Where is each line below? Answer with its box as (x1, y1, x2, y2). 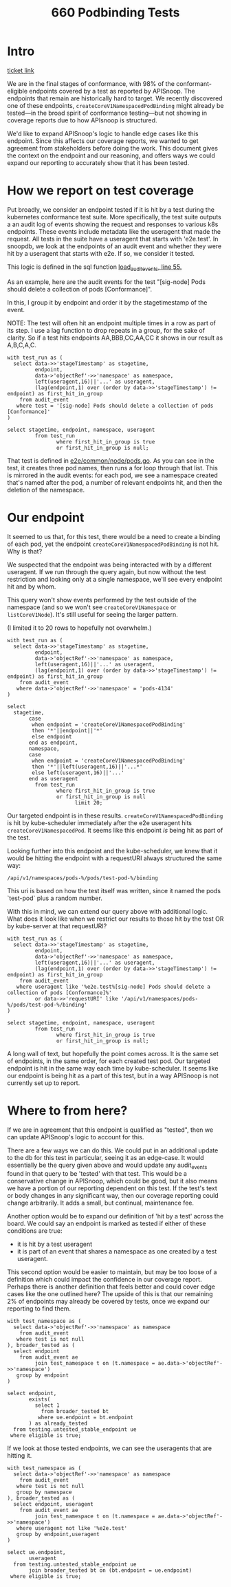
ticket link (7, 66, 34, 74)
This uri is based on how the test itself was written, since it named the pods (7, 886, 221, 895)
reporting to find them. (7, 1304, 71, 1313)
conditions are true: (7, 1227, 63, 1235)
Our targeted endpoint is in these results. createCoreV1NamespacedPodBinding (7, 811, 223, 820)
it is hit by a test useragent (16, 1240, 93, 1249)
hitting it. (7, 1452, 32, 1460)
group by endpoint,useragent (16, 1531, 100, 1538)
